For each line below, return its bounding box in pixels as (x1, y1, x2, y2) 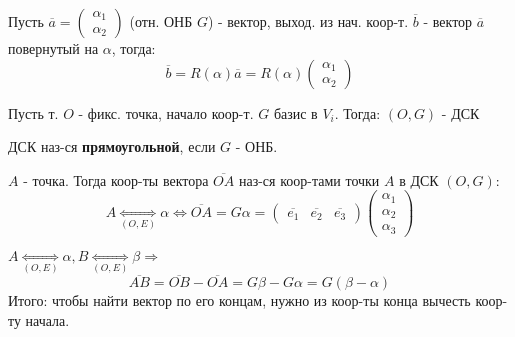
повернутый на (8, 38, 99, 58)
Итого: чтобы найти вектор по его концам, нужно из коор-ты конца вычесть (8, 290, 471, 311)
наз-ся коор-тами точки (238, 169, 380, 190)
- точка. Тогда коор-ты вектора (23, 169, 209, 190)
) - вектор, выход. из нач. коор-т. (207, 11, 409, 31)
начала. (25, 310, 70, 331)
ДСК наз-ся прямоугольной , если (8, 136, 216, 157)
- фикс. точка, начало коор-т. (78, 102, 254, 123)
